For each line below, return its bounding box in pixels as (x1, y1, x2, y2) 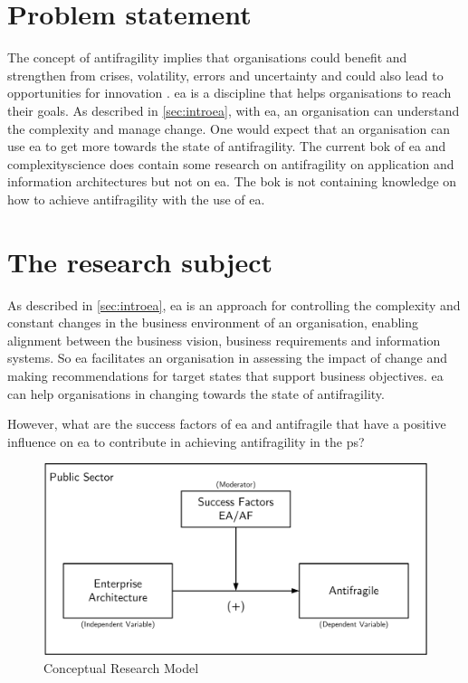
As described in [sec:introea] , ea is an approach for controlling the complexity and (7, 295, 461, 314)
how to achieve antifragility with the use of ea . (7, 189, 265, 208)
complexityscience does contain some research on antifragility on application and (7, 154, 454, 173)
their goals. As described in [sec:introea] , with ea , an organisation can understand (7, 100, 460, 119)
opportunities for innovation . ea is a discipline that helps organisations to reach (7, 83, 452, 102)
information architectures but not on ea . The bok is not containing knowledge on (7, 172, 457, 191)
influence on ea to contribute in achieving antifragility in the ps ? (7, 432, 365, 451)
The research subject (7, 242, 273, 280)
